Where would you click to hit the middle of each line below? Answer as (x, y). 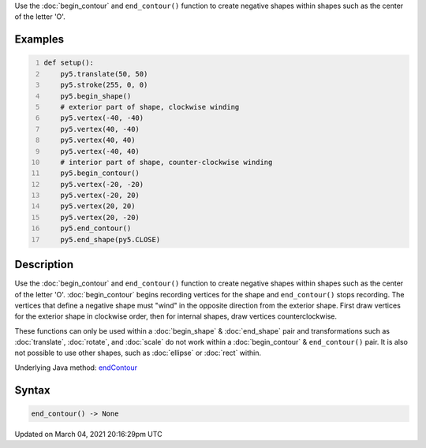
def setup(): (69, 63)
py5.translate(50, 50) (104, 74)
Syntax (32, 390)
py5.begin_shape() (96, 96)
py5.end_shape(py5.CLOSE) (110, 239)
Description (44, 265)
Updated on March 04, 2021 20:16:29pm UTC (88, 434)
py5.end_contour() (96, 228)
